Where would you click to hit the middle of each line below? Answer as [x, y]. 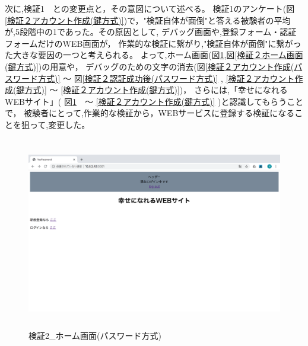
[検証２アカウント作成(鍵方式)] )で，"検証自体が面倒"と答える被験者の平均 [148, 20]
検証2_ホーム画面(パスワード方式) [95, 335]
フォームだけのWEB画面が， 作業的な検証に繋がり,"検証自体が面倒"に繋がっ [153, 43]
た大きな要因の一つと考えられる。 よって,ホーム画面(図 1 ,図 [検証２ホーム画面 [154, 55]
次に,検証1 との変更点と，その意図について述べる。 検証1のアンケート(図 [150, 8]
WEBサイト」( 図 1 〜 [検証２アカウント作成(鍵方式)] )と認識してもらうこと [154, 101]
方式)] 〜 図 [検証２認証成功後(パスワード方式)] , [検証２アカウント [166, 78]
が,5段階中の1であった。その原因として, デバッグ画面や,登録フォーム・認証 [151, 32]
